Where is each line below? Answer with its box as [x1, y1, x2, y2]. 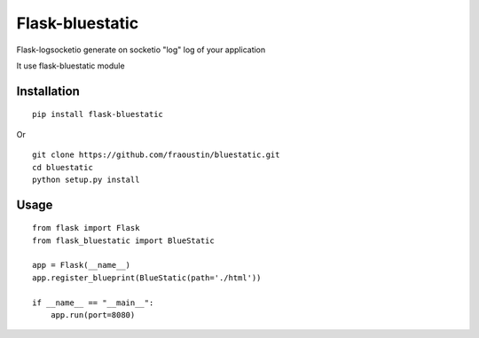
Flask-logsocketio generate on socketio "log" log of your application [16, 44, 266, 55]
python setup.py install [32, 174, 140, 185]
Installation [16, 83, 80, 98]
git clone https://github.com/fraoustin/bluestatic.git [32, 150, 280, 160]
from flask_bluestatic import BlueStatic [32, 235, 215, 246]
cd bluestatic [32, 162, 93, 172]
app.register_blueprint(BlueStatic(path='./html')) [32, 272, 262, 283]
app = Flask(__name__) [32, 260, 131, 271]
